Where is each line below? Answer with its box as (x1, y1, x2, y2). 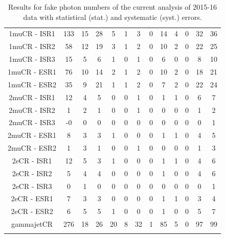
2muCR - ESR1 (8, 130, 57, 140)
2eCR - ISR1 (12, 155, 52, 165)
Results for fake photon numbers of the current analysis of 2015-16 (8, 2, 217, 12)
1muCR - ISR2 (9, 41, 55, 52)
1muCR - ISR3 (9, 54, 55, 64)
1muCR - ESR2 (8, 79, 57, 89)
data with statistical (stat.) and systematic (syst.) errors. (23, 11, 202, 22)
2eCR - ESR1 (11, 193, 53, 204)
